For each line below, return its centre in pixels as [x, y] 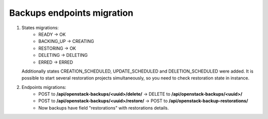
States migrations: [40, 28]
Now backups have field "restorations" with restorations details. [103, 108]
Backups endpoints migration [71, 13]
